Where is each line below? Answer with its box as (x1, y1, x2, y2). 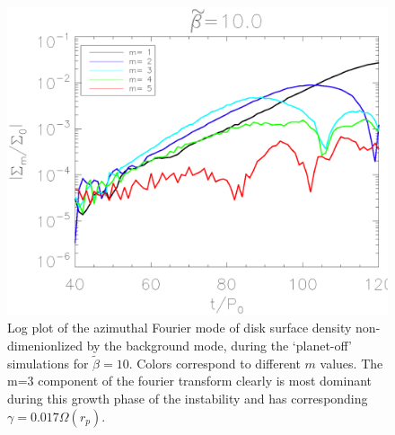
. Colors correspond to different (128, 353, 301, 372)
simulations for (7, 353, 89, 372)
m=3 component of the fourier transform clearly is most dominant (7, 371, 373, 390)
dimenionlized (7, 336, 83, 355)
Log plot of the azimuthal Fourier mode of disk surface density (7, 318, 352, 337)
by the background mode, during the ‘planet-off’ (86, 336, 352, 355)
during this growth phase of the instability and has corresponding (7, 389, 368, 408)
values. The (320, 353, 383, 372)
